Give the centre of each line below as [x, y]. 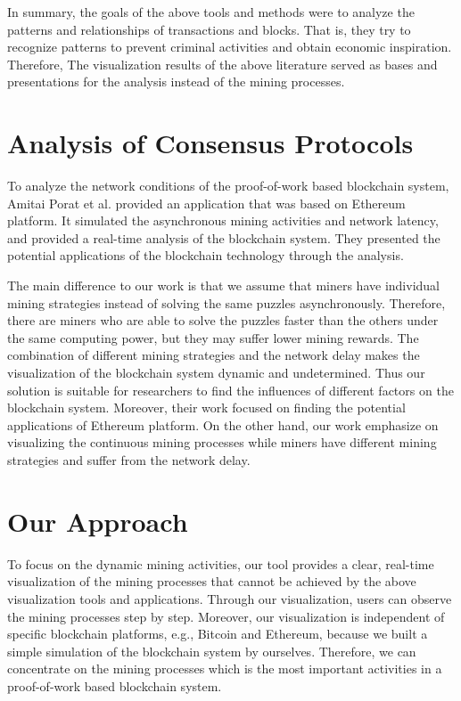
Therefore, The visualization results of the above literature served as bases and [222, 64]
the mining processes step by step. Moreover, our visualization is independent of [226, 616]
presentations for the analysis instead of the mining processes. [176, 82]
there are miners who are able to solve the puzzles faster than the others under [223, 320]
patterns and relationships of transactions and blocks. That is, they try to [209, 29]
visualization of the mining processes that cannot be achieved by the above [212, 581]
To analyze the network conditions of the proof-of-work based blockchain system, [228, 186]
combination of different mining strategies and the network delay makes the [214, 355]
